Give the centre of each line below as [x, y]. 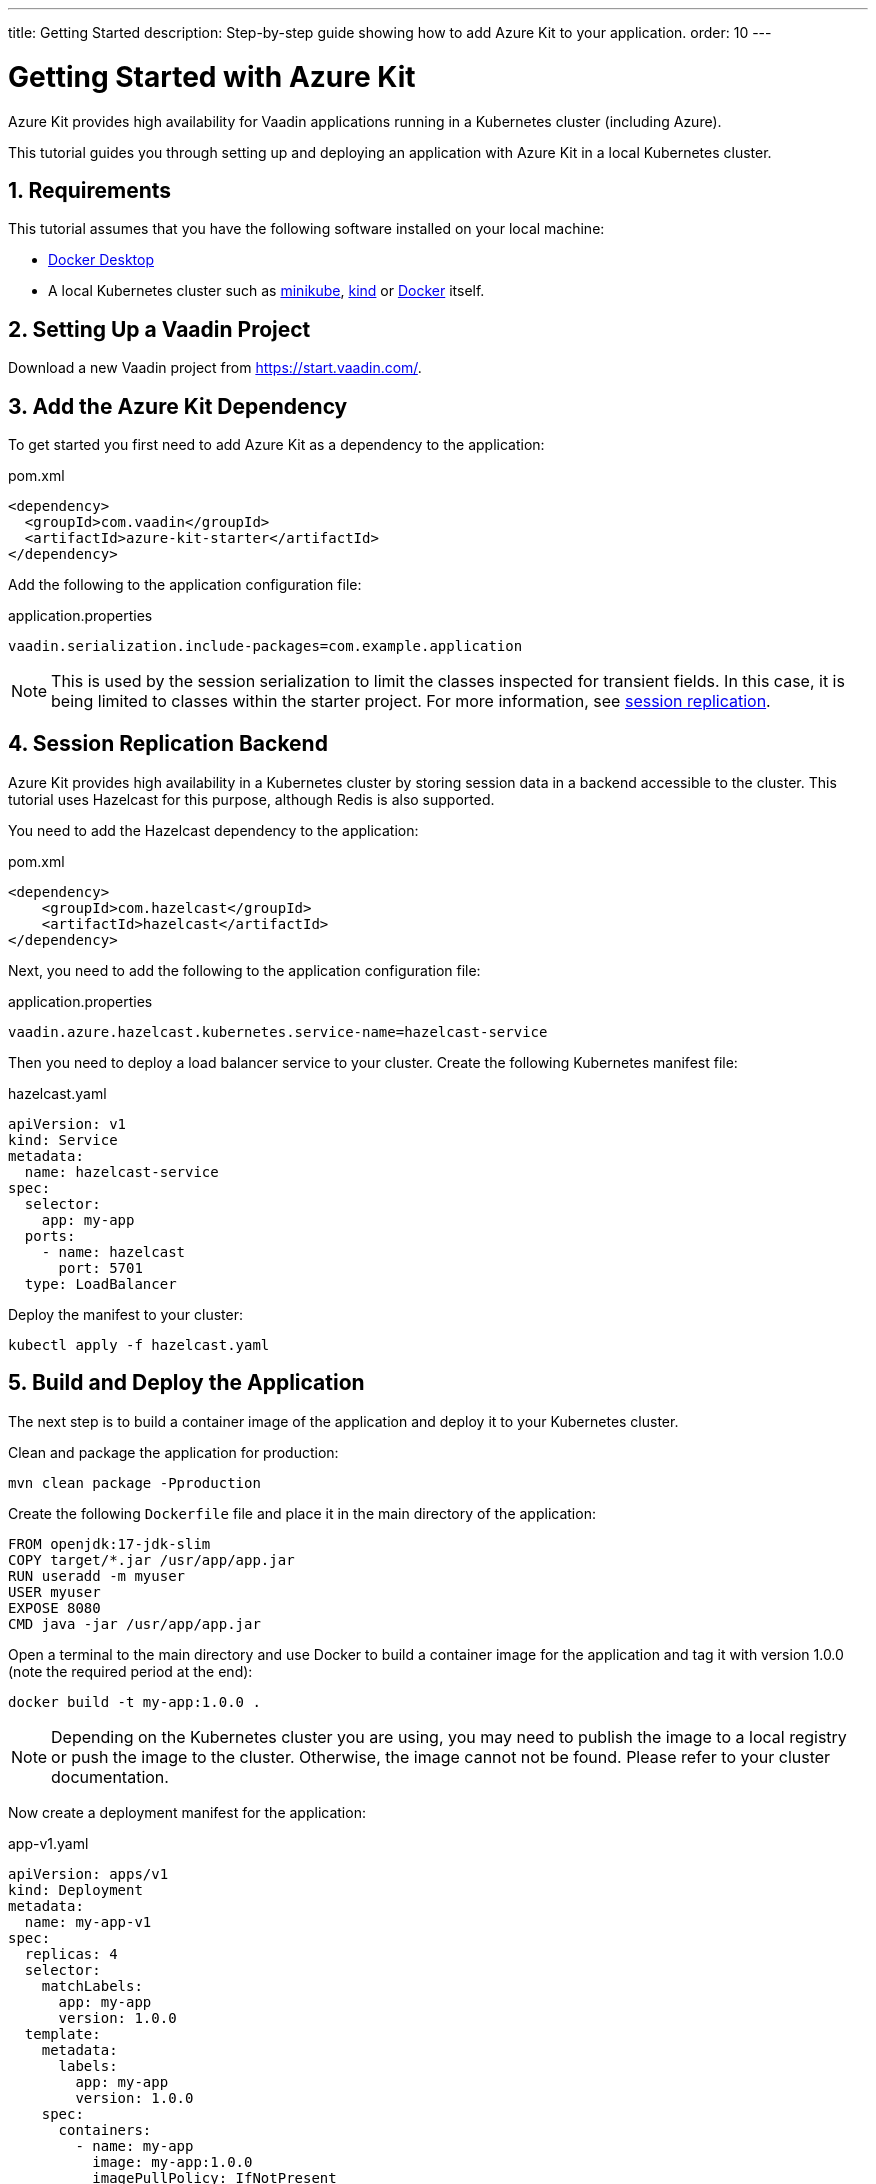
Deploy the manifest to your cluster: [125, 1314]
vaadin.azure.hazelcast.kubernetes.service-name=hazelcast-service [278, 1031]
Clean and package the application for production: [173, 1452]
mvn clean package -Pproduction [134, 1482]
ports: [50, 1235]
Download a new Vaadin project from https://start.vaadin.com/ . [215, 368]
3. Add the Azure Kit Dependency [178, 406]
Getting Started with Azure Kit [212, 76]
